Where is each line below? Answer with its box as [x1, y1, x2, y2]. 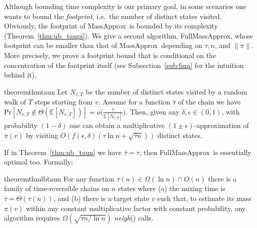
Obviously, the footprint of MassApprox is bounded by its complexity [4, 20, 218, 31]
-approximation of [194, 120, 249, 130]
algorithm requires [4, 212, 60, 223]
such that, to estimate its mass [157, 193, 251, 203]
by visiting [25, 129, 58, 140]
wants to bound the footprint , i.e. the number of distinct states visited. [4, 10, 222, 21]
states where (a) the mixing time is [117, 183, 225, 193]
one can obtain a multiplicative [69, 120, 165, 130]
